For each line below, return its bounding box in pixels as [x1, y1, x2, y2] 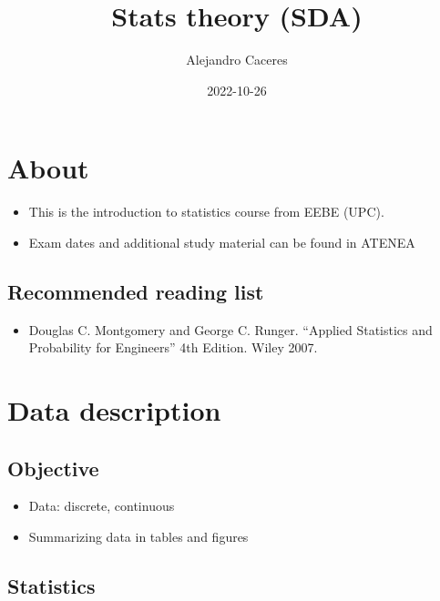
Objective [7, 453, 99, 482]
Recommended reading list [7, 277, 264, 305]
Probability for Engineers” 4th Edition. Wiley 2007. [28, 338, 318, 357]
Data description [7, 392, 221, 429]
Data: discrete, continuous [28, 496, 175, 515]
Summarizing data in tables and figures [28, 527, 249, 545]
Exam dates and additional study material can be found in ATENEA [28, 232, 415, 251]
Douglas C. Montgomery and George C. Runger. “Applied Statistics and [28, 320, 433, 339]
